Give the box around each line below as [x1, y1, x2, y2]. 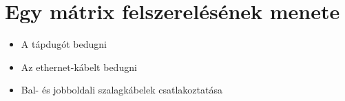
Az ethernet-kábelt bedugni [21, 59, 137, 74]
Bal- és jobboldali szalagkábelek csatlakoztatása [21, 83, 222, 97]
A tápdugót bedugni [21, 37, 107, 51]
